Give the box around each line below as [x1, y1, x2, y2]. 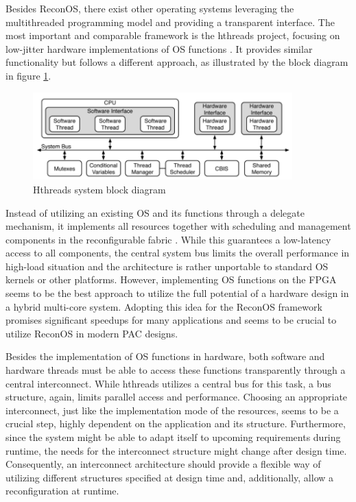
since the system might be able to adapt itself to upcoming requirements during [5, 430, 341, 444]
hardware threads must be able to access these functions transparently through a [5, 363, 346, 377]
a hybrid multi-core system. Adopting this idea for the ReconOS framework [5, 299, 322, 313]
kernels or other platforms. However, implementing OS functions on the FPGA [5, 272, 337, 287]
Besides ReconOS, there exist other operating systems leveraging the [5, 1, 294, 15]
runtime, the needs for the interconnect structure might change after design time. [5, 443, 347, 457]
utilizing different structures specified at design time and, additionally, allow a [5, 470, 334, 484]
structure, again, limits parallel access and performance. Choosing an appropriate [5, 390, 348, 404]
